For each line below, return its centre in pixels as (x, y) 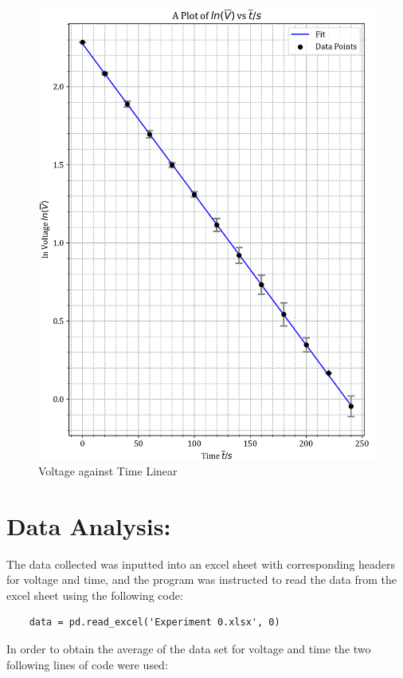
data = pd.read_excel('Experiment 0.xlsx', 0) (155, 623)
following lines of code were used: (87, 664)
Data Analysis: (89, 525)
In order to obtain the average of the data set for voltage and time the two (189, 648)
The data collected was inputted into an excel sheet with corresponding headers (201, 564)
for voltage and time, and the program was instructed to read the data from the (201, 579)
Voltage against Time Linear (108, 470)
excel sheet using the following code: (95, 595)
